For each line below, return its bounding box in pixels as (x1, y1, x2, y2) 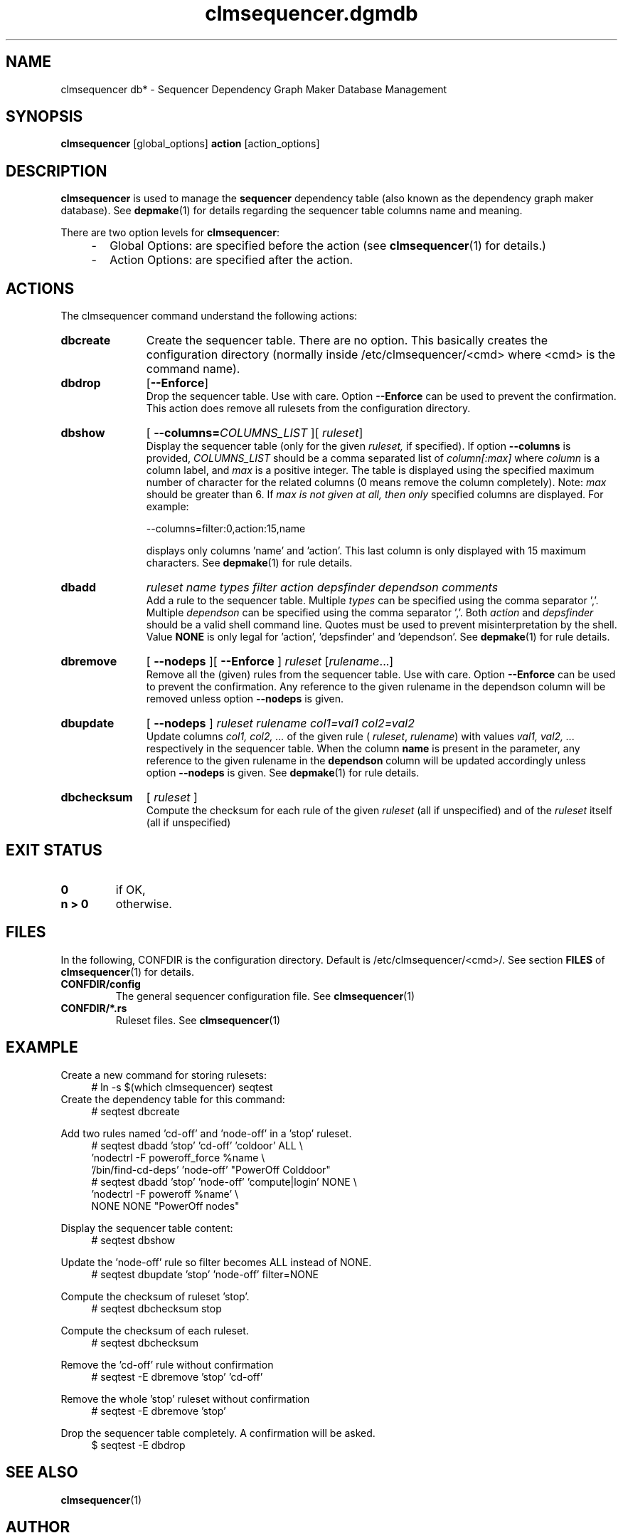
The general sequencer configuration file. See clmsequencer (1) (115, 989, 415, 1002)
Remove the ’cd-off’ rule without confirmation (60, 1358, 274, 1371)
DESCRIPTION (6, 162, 107, 180)
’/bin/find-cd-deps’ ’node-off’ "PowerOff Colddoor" (91, 1163, 331, 1176)
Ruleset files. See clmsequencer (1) (115, 1013, 281, 1026)
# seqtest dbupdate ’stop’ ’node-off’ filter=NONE (91, 1268, 319, 1280)
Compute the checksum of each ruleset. (60, 1324, 249, 1337)
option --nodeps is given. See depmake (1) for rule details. (146, 767, 420, 779)
